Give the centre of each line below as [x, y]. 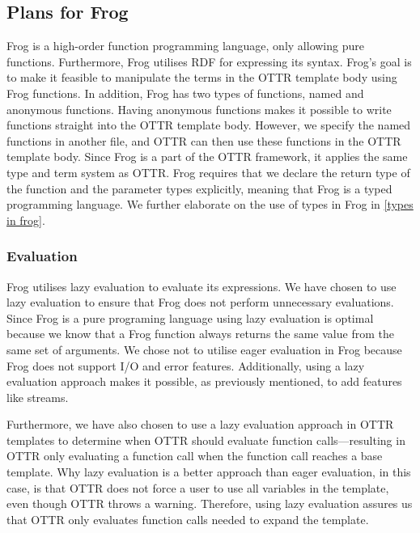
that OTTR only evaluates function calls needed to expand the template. [188, 519]
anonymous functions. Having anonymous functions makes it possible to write [199, 109]
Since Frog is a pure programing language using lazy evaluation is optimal [190, 317]
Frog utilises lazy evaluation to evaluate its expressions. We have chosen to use [202, 286]
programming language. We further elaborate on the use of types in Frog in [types [210, 204]
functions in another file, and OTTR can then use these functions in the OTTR [204, 140]
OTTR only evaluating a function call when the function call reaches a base [195, 456]
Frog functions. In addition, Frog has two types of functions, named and [185, 93]
